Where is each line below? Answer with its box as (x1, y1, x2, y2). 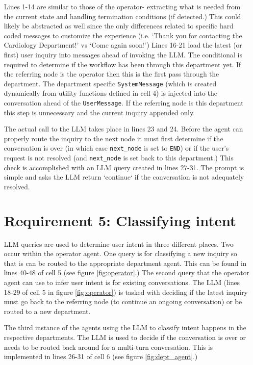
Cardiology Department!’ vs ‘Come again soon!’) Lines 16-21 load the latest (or (4, 40, 242, 50)
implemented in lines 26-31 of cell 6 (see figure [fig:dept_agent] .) (4, 351, 198, 362)
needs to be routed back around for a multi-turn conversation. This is (4, 341, 213, 352)
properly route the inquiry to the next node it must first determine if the (4, 133, 223, 143)
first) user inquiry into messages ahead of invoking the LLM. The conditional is (4, 49, 242, 59)
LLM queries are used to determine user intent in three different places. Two (4, 238, 234, 249)
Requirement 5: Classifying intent (4, 210, 236, 230)
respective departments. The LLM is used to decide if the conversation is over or (4, 332, 246, 342)
